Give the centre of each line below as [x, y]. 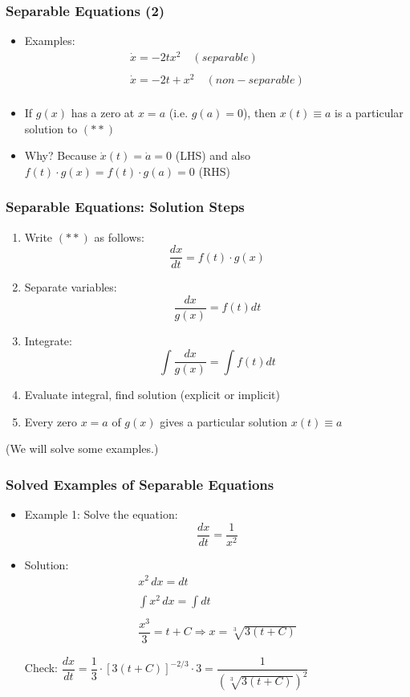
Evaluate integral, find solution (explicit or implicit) [152, 395]
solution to [51, 128]
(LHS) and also [213, 155]
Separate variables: [71, 287]
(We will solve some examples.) [82, 448]
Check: [41, 668]
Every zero [51, 421]
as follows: [119, 236]
